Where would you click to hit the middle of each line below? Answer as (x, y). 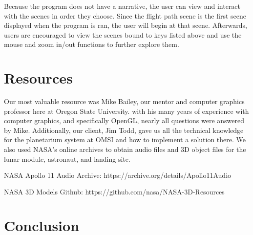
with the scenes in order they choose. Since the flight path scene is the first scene (125, 15)
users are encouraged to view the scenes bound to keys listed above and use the (123, 34)
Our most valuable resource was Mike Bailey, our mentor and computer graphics (124, 101)
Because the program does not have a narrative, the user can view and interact (122, 6)
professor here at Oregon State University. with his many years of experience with (126, 111)
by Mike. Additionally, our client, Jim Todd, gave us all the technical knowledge (124, 130)
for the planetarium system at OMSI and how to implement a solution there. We (125, 139)
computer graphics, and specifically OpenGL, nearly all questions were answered (124, 120)
